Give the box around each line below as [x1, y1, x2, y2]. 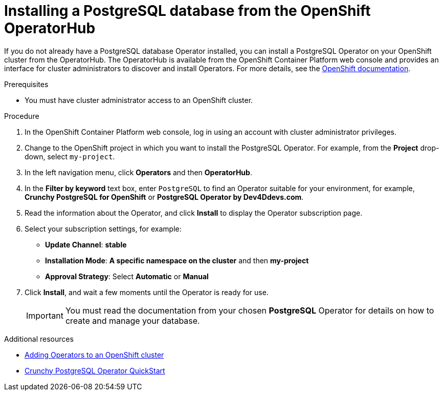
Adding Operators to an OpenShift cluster [25, 350, 164, 359]
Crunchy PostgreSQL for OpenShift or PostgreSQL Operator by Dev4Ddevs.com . [25, 192, 304, 201]
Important [26, 310, 63, 321]
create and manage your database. [65, 315, 200, 326]
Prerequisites [4, 79, 49, 89]
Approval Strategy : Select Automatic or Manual [45, 272, 209, 281]
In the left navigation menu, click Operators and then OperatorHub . [25, 168, 252, 177]
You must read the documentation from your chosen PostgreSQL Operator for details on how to [65, 305, 434, 316]
